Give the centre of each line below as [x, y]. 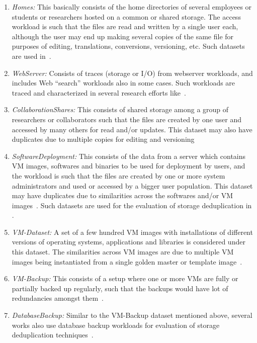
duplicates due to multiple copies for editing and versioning [103, 139]
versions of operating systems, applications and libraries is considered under [128, 242]
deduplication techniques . [53, 335]
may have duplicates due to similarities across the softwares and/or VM [122, 195]
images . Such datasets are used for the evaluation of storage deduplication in [132, 205]
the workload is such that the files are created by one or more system [118, 175]
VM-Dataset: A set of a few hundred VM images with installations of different [132, 232]
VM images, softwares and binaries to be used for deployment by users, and [128, 166]
